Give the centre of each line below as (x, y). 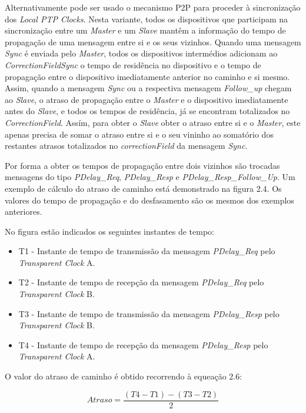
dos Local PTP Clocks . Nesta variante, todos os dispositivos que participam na (147, 19)
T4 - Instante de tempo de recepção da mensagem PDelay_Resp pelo (143, 344)
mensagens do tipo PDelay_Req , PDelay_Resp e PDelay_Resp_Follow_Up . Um (150, 177)
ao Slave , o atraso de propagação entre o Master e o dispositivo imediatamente (147, 99)
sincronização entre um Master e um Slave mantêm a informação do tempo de (145, 30)
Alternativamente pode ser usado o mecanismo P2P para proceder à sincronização (153, 7)
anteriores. (24, 212)
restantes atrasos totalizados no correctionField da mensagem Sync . (126, 146)
